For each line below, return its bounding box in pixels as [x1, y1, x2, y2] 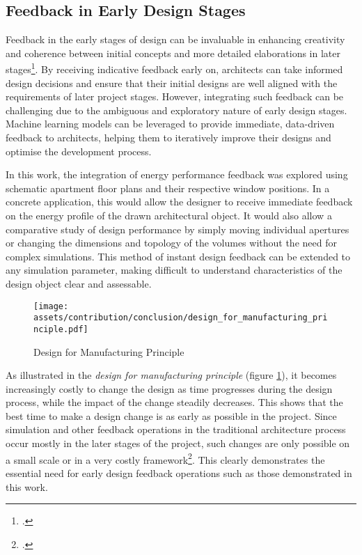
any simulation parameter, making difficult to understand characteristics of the [6, 263, 343, 277]
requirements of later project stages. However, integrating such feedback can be [6, 89, 344, 104]
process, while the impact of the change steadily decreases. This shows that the [6, 395, 343, 409]
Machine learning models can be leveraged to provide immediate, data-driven [6, 116, 335, 131]
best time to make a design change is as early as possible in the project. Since [6, 408, 337, 423]
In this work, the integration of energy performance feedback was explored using [6, 167, 348, 182]
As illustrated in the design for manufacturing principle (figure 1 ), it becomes [6, 368, 337, 382]
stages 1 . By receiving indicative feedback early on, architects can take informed [6, 60, 343, 77]
